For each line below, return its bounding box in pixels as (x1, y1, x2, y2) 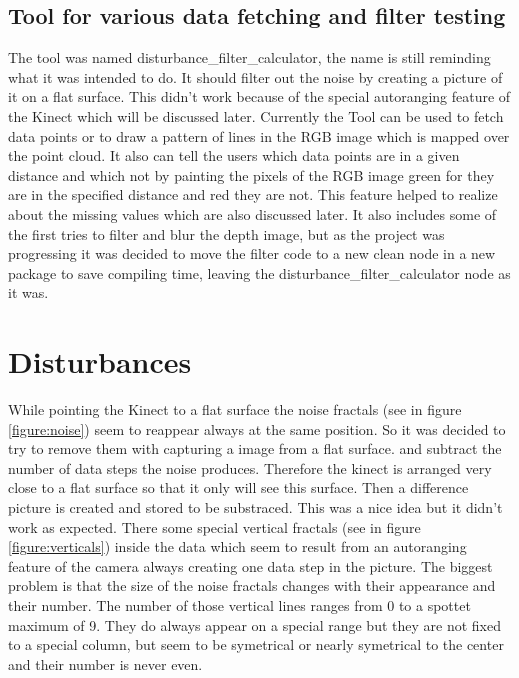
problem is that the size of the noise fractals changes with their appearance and (8, 575, 496, 596)
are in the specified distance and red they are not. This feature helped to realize (8, 184, 498, 205)
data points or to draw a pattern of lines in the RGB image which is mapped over (8, 125, 510, 146)
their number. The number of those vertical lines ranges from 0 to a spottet (8, 594, 471, 615)
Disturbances (8, 341, 192, 382)
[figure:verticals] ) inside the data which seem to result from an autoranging (8, 536, 467, 557)
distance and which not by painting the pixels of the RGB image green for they (8, 164, 495, 185)
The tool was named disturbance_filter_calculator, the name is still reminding (8, 47, 491, 68)
